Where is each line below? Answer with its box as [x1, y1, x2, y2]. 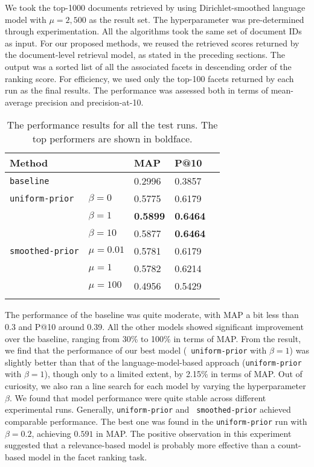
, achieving [31, 427, 71, 439]
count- [278, 439, 301, 451]
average [5, 95, 33, 108]
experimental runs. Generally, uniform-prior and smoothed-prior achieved [5, 403, 291, 416]
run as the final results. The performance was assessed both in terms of [5, 84, 269, 97]
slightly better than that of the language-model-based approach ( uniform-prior [5, 355, 302, 368]
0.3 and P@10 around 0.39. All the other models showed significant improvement [5, 320, 304, 332]
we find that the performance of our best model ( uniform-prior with [5, 344, 267, 357]
